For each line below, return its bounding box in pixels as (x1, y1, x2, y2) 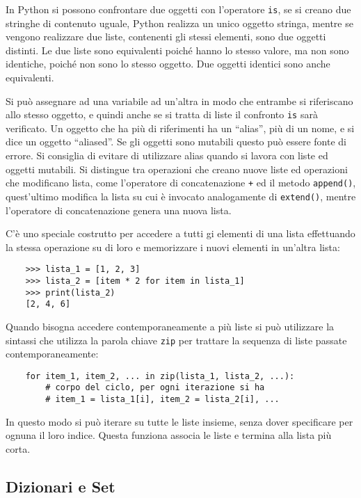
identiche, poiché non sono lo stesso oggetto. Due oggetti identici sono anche (6, 56, 330, 71)
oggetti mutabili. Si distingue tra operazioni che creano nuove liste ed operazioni (6, 161, 348, 176)
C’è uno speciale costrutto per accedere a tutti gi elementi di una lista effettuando (6, 226, 355, 241)
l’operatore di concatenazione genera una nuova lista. (6, 202, 232, 217)
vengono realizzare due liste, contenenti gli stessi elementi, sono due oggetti (6, 29, 326, 44)
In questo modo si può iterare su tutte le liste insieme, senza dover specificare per (6, 414, 353, 428)
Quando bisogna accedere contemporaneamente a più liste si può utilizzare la (6, 319, 335, 333)
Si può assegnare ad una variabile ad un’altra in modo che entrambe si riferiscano (6, 93, 353, 108)
